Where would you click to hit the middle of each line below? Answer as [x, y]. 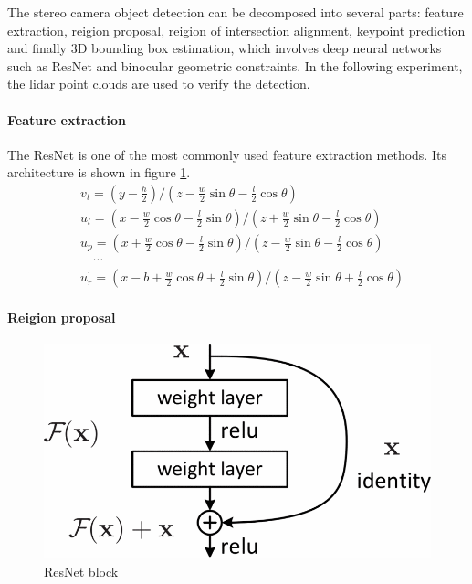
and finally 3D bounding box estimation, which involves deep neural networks [225, 48]
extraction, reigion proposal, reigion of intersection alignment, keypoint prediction [236, 30]
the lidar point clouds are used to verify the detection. [159, 84]
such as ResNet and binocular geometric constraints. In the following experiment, [235, 65]
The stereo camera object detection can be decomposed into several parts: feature [236, 12]
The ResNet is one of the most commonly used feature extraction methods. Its [227, 154]
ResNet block [81, 571]
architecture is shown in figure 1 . [99, 172]
